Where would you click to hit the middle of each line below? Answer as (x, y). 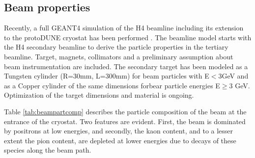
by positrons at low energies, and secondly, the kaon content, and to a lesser (119, 131)
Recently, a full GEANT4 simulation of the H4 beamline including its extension (124, 28)
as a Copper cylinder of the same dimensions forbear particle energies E (112, 85)
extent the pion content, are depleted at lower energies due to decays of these (120, 140)
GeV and (235, 76)
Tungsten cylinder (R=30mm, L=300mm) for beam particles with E (107, 76)
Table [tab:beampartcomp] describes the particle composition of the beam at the (125, 111)
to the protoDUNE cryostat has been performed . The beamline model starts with (128, 37)
